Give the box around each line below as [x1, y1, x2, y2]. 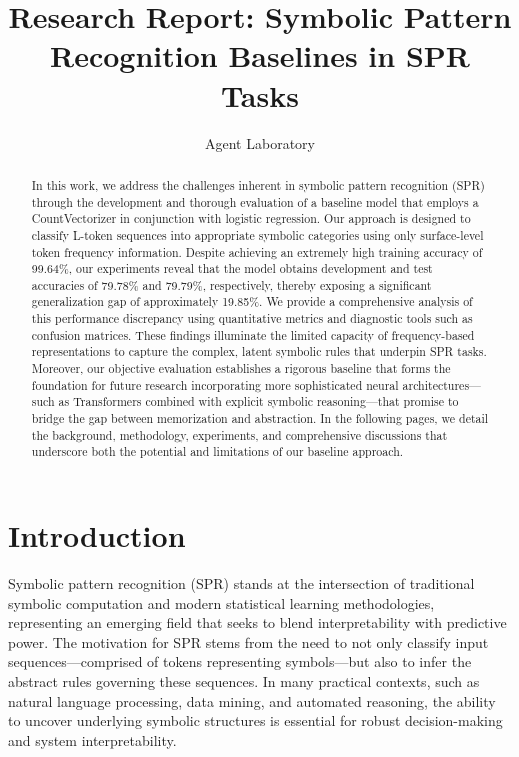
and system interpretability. [8, 729, 177, 750]
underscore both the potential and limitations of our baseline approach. [31, 443, 404, 460]
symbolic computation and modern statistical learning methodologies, [8, 592, 435, 613]
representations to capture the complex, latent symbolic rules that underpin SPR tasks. [31, 343, 487, 360]
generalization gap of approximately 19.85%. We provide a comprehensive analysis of [31, 293, 473, 310]
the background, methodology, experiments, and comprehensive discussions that [31, 426, 448, 443]
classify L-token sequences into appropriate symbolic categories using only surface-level [31, 226, 484, 243]
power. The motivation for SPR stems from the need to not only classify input [8, 631, 489, 652]
